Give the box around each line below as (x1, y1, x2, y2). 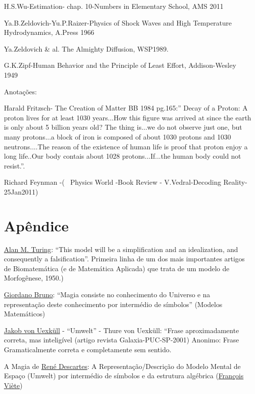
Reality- (223, 177, 248, 187)
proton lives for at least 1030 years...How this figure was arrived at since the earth (4, 112, 252, 122)
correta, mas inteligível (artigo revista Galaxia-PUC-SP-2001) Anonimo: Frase (4, 335, 239, 345)
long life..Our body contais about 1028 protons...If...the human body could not (4, 151, 241, 161)
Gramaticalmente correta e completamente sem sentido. (4, 344, 171, 354)
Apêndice (4, 215, 69, 235)
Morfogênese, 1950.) (4, 273, 64, 283)
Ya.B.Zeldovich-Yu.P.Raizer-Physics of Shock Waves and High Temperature (4, 17, 232, 28)
